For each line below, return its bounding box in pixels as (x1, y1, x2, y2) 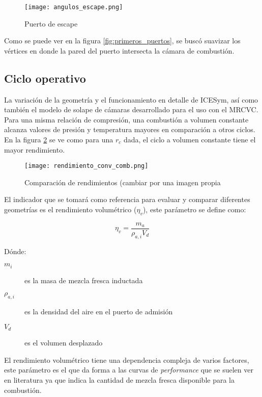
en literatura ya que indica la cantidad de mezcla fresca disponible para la (4, 374, 235, 385)
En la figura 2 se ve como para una (4, 134, 113, 145)
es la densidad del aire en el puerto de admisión (24, 306, 173, 317)
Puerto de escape (24, 18, 78, 29)
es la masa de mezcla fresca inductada (24, 275, 143, 285)
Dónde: (4, 245, 26, 256)
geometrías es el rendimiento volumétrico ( (4, 204, 137, 215)
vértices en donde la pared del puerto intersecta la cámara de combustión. (4, 45, 235, 56)
